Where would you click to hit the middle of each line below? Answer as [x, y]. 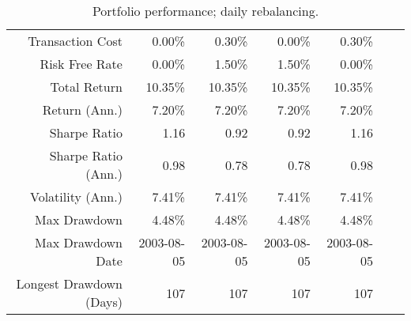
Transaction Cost [75, 41]
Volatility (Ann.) [76, 196]
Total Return [86, 87]
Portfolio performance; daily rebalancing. [205, 11]
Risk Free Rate [81, 64]
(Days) [104, 302]
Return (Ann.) [82, 110]
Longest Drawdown [69, 283]
